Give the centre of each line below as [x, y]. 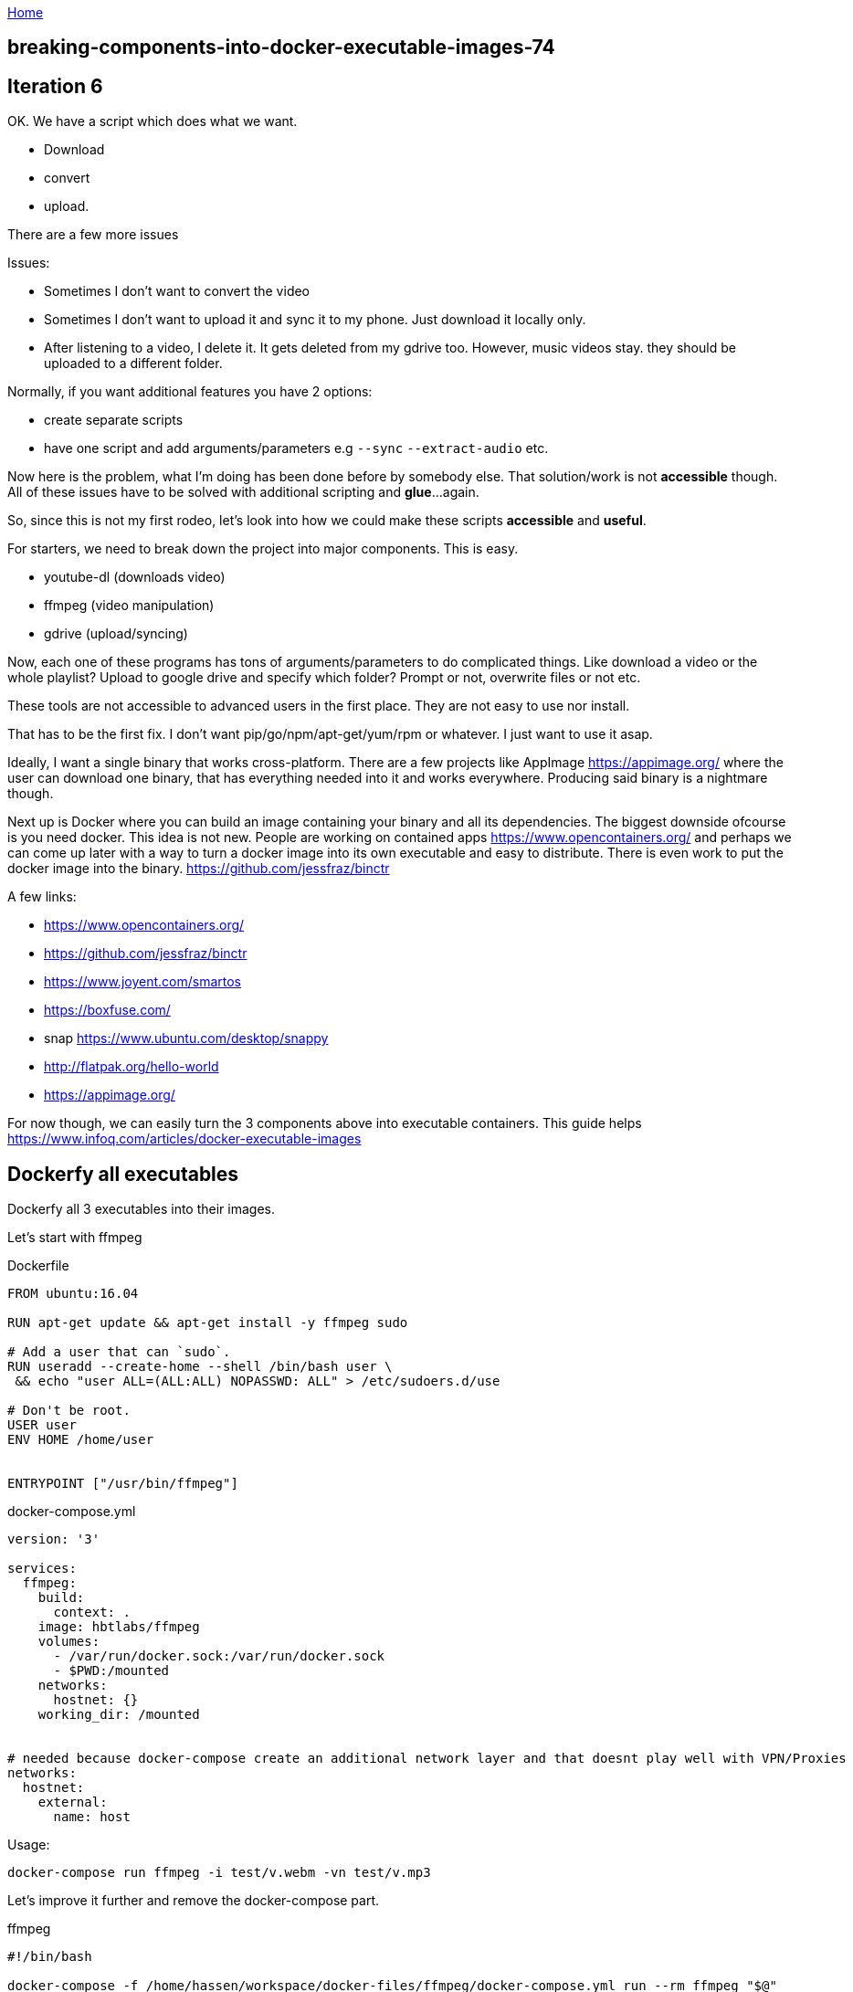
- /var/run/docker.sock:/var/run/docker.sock [219, 1656]
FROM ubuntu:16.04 [73, 1294]
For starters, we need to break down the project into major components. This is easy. [263, 549]
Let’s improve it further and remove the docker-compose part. [194, 1901]
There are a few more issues [93, 235]
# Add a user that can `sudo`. [119, 1352]
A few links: [42, 897]
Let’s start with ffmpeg [75, 1238]
